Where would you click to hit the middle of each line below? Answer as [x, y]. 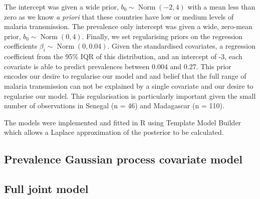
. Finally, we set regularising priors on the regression [162, 36]
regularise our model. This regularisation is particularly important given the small [130, 95]
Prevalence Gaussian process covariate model [123, 159]
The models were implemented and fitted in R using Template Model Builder [123, 122]
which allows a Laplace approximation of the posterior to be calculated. [114, 132]
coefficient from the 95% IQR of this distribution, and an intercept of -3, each [123, 56]
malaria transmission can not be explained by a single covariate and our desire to [129, 85]
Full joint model [46, 189]
